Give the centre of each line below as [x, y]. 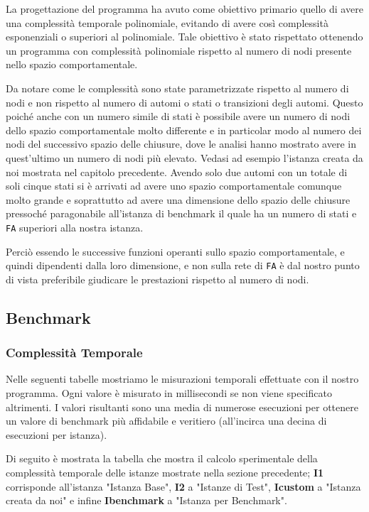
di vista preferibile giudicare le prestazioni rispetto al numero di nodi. [157, 279]
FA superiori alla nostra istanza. [75, 227]
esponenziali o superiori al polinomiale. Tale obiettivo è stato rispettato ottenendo [184, 37]
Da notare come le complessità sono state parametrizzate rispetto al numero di [177, 88]
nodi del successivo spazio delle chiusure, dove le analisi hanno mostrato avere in [181, 144]
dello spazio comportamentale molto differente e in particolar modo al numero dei [184, 130]
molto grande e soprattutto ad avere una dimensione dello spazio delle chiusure [178, 199]
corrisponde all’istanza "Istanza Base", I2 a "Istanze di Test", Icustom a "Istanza [183, 486]
